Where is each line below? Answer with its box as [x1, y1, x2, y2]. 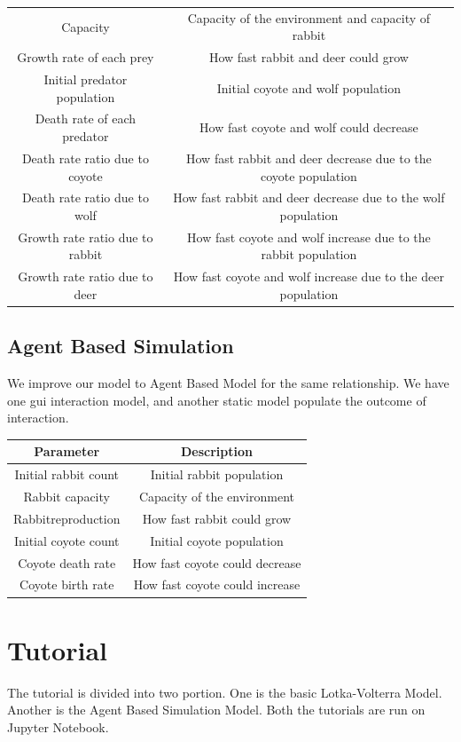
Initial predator [43, 70, 128, 89]
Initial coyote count [13, 531, 120, 549]
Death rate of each [35, 109, 137, 128]
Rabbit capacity [23, 487, 110, 506]
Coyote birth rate [20, 575, 114, 594]
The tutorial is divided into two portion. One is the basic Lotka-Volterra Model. [7, 683, 442, 701]
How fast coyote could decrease [132, 553, 301, 572]
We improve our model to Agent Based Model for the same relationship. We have [7, 374, 449, 392]
